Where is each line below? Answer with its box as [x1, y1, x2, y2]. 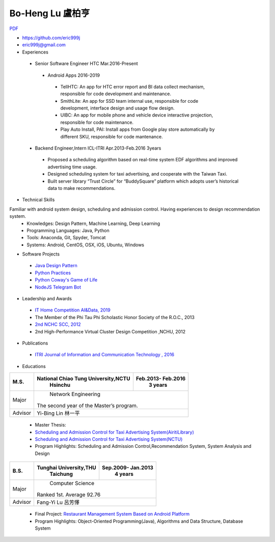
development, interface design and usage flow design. [60, 105, 175, 111]
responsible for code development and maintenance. [60, 91, 172, 97]
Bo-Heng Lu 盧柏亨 [9, 8, 90, 19]
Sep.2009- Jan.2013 [102, 464, 154, 471]
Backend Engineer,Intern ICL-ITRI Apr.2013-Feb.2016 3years [35, 145, 161, 151]
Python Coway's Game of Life [35, 277, 98, 283]
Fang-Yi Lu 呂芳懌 [37, 499, 80, 506]
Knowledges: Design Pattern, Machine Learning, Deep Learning [26, 220, 160, 226]
